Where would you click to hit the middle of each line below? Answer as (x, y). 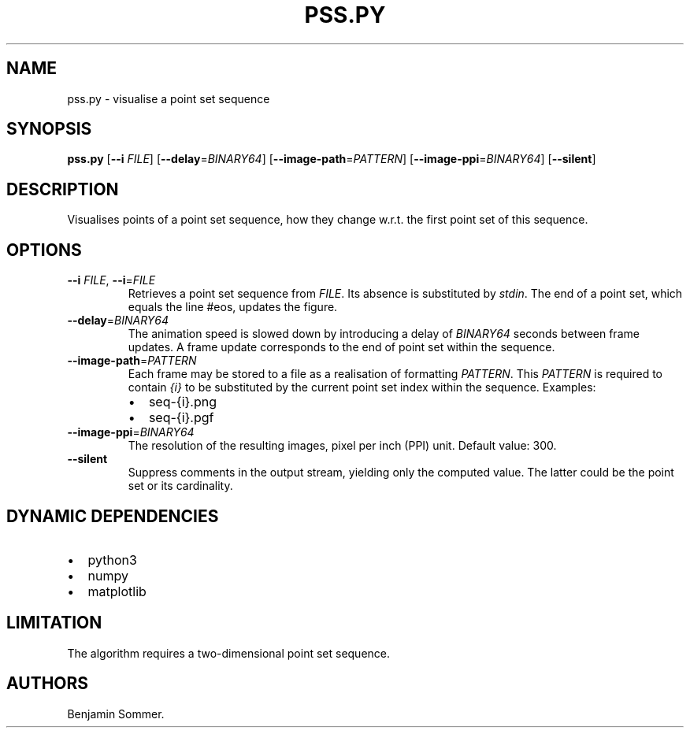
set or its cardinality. (180, 486)
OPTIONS (44, 250)
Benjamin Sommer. (116, 714)
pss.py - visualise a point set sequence (169, 98)
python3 (112, 560)
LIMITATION (54, 623)
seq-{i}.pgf (181, 418)
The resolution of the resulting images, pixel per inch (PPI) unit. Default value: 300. (342, 446)
